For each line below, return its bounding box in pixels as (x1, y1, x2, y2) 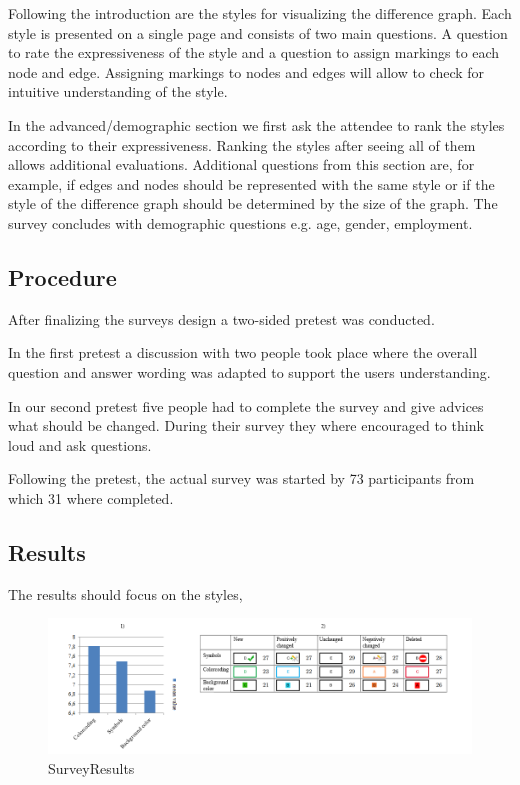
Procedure (8, 261, 117, 292)
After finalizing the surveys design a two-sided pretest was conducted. (8, 308, 435, 329)
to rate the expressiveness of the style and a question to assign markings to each (8, 42, 500, 63)
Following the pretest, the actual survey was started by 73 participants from (8, 468, 475, 489)
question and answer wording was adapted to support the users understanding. (8, 361, 491, 382)
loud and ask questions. (8, 434, 152, 455)
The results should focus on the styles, (8, 583, 243, 604)
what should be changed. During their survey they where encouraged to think (8, 415, 484, 436)
